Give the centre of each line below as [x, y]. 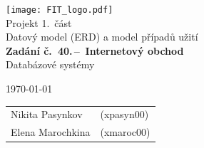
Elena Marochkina [51, 132]
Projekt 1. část [39, 22]
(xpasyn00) [124, 114]
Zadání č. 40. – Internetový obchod [95, 50]
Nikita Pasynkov [47, 114]
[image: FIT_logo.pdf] [60, 10]
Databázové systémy [50, 64]
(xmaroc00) [125, 132]
